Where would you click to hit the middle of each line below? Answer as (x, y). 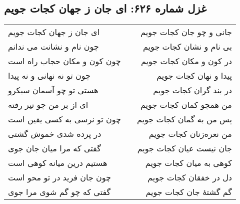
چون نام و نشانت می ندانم (53, 47)
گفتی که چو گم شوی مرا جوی (59, 192)
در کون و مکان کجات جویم (186, 61)
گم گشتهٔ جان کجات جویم (189, 192)
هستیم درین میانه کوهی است (58, 163)
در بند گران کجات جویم (192, 90)
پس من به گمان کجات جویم (184, 119)
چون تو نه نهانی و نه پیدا (49, 76)
